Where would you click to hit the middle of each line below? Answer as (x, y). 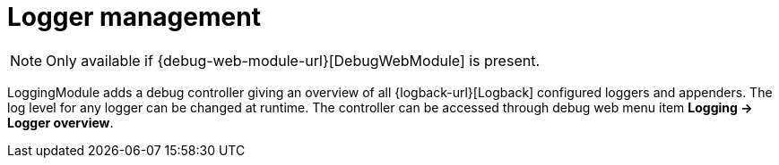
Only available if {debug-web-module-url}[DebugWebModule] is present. (293, 60)
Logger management (134, 17)
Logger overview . (61, 122)
